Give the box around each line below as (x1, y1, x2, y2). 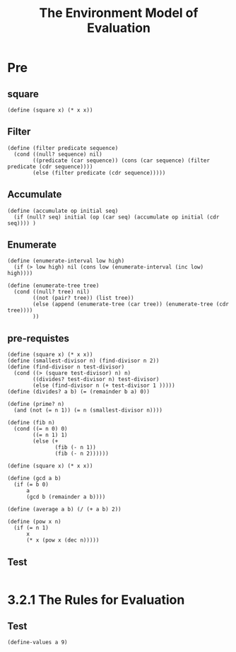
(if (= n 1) (13, 525, 49, 532)
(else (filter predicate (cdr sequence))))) (33, 169, 166, 176)
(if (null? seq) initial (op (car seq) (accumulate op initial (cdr (13, 214, 220, 221)
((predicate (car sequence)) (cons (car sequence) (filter (33, 157, 211, 164)
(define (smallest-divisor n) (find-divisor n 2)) (7, 357, 160, 365)
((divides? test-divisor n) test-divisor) (33, 376, 160, 383)
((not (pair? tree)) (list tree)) (33, 295, 134, 302)
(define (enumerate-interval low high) (7, 257, 125, 264)
